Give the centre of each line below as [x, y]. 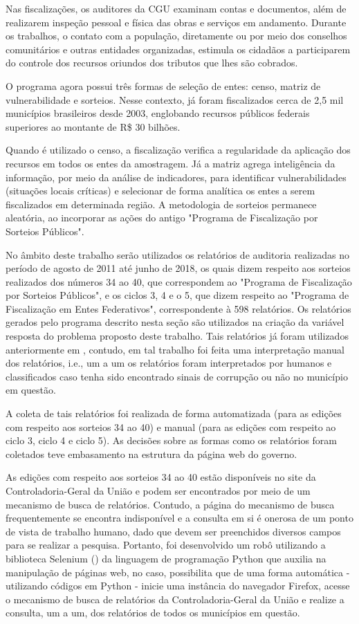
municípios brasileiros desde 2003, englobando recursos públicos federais [158, 113]
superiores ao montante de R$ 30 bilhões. [93, 126]
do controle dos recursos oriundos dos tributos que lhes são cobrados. [152, 63]
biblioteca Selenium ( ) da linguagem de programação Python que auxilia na [166, 558]
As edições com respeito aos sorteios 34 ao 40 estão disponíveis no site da [161, 477]
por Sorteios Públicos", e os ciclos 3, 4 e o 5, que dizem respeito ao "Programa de [177, 295]
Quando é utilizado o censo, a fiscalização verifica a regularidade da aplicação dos [178, 150]
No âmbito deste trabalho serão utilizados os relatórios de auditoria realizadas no [177, 254]
